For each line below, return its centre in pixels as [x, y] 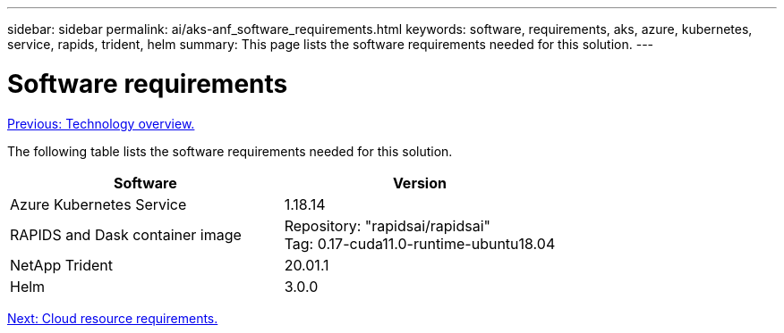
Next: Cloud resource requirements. [113, 318]
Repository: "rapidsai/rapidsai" [388, 225]
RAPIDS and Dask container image [126, 234]
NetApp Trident [62, 265]
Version [419, 183]
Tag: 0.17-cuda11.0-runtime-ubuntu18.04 [420, 243]
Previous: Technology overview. [101, 123]
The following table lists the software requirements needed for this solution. [230, 151]
